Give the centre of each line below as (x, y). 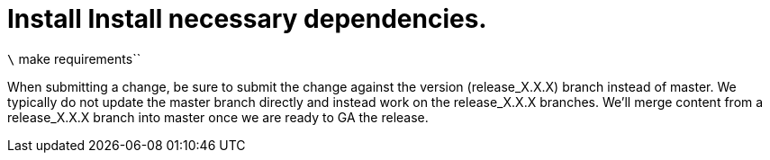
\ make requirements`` (74, 58)
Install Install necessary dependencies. (247, 19)
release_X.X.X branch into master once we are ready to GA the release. (218, 117)
